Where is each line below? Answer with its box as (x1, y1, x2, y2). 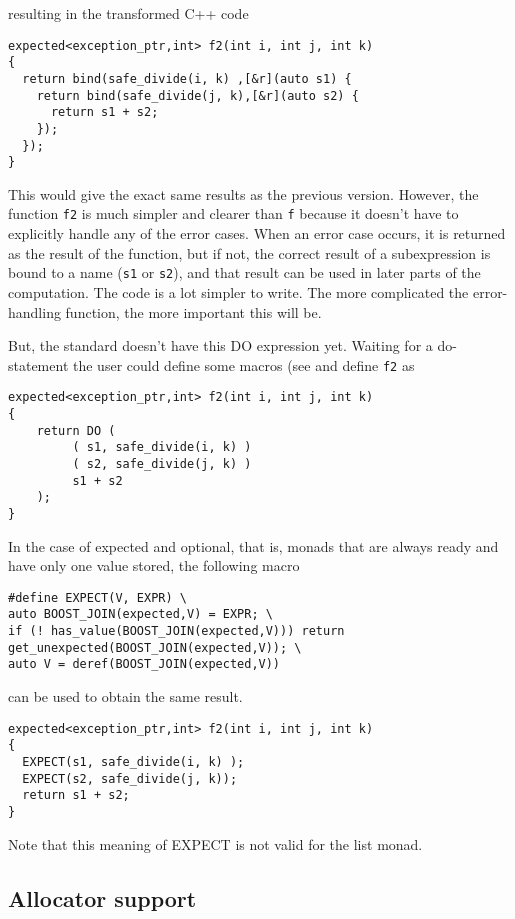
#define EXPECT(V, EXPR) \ (8, 590, 187, 605)
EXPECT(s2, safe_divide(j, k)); (22, 771, 238, 786)
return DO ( (36, 423, 116, 438)
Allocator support (8, 882, 197, 913)
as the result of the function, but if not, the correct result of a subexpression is (8, 242, 491, 263)
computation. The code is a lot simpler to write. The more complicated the (8, 281, 469, 302)
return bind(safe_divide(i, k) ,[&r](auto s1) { (22, 71, 352, 86)
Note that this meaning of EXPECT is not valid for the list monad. (8, 833, 423, 854)
